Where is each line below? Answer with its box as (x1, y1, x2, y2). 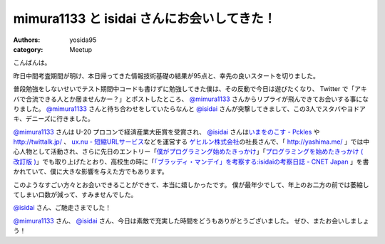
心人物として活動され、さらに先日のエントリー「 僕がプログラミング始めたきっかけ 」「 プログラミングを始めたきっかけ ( (13, 147, 364, 156)
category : (13, 45, 43, 53)
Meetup (69, 45, 93, 53)
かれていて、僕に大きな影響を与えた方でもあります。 (13, 167, 169, 176)
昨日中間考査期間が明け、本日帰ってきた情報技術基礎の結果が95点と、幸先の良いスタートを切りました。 (13, 71, 320, 80)
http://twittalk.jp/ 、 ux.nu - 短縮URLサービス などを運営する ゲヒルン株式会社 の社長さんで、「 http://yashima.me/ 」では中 (13, 137, 370, 146)
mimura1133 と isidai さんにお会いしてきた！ (13, 11, 277, 26)
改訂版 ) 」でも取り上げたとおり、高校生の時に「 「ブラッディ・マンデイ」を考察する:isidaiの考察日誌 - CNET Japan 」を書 (13, 157, 369, 166)
